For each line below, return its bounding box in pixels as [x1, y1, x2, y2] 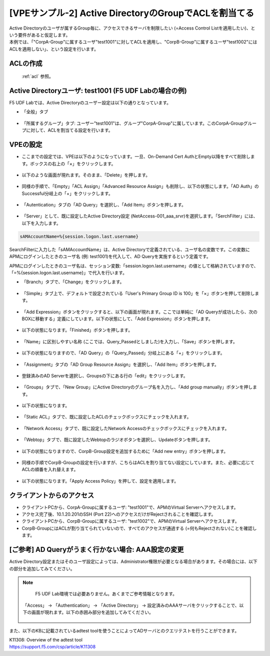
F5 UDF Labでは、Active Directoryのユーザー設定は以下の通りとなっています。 [9, 100, 171, 106]
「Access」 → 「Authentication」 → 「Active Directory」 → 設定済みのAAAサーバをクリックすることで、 [22, 602, 239, 608]
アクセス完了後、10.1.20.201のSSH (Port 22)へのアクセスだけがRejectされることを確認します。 [21, 511, 216, 517]
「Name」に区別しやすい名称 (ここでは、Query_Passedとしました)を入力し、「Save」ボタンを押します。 [21, 338, 237, 344]
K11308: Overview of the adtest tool [9, 636, 82, 642]
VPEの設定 [9, 140, 42, 149]
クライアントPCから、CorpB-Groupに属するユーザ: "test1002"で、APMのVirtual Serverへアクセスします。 [21, 518, 239, 524]
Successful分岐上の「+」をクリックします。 [21, 190, 113, 196]
